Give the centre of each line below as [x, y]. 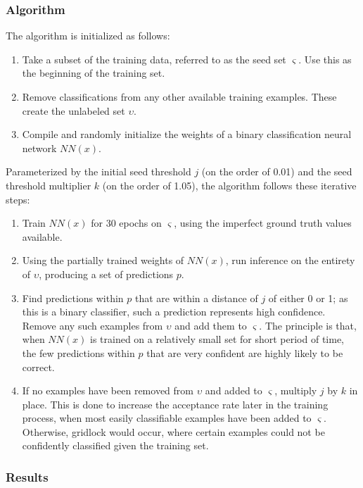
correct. [38, 367]
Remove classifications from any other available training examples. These [179, 96]
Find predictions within [73, 298]
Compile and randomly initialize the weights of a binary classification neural [187, 134]
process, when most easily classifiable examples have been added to [167, 418]
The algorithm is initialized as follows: [88, 36]
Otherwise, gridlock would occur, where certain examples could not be [173, 431]
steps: [18, 199]
